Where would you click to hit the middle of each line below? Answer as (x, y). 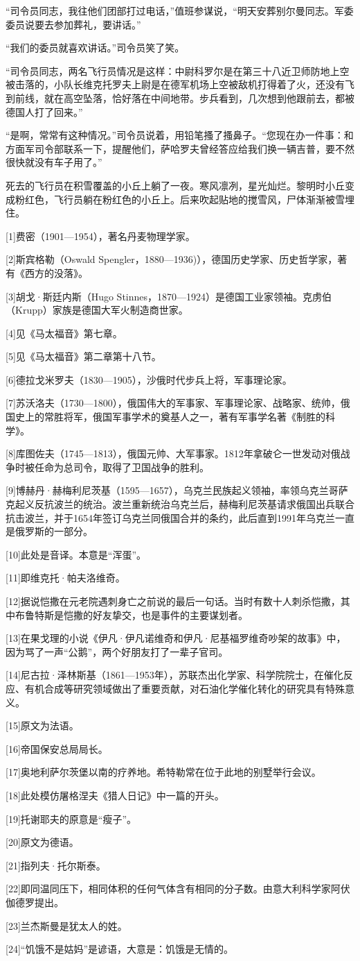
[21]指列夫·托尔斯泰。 (56, 865)
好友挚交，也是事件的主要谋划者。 (170, 614)
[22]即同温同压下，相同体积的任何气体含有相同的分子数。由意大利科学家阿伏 (178, 888)
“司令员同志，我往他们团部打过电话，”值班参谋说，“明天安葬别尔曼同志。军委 (180, 10)
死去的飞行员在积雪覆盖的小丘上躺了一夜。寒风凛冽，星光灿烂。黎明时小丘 (175, 185)
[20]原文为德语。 (42, 842)
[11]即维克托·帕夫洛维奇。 (65, 578)
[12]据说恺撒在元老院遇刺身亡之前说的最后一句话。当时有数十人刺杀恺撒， (173, 601)
